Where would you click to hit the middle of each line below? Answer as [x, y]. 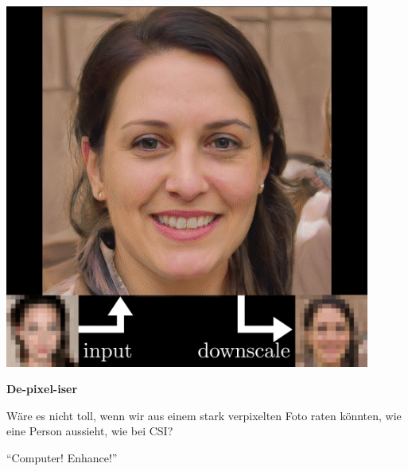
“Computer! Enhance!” [62, 457]
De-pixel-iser [42, 389]
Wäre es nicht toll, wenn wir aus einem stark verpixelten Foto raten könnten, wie [204, 415]
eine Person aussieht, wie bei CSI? [90, 431]
